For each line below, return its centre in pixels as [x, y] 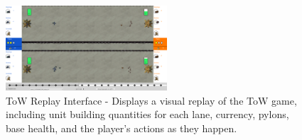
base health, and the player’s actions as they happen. [122, 128]
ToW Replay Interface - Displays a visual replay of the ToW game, [151, 100]
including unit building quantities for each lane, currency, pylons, [147, 114]
